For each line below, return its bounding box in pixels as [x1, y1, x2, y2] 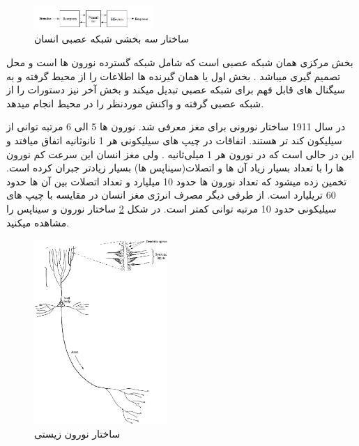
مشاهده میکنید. [6, 215, 70, 229]
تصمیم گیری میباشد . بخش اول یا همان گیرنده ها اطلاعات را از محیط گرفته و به [6, 68, 341, 83]
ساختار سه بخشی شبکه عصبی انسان [34, 31, 189, 46]
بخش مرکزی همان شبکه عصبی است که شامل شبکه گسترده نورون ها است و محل [6, 55, 353, 70]
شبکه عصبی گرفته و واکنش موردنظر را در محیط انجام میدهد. [6, 95, 264, 110]
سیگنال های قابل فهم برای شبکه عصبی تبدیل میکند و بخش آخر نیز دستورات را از [6, 82, 346, 97]
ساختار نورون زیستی [34, 426, 121, 440]
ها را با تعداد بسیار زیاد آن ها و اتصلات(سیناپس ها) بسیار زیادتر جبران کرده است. [6, 160, 344, 175]
